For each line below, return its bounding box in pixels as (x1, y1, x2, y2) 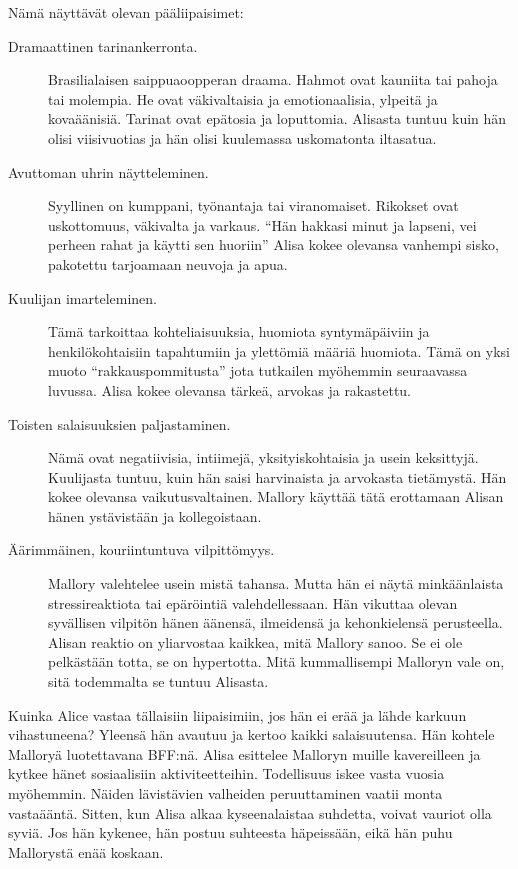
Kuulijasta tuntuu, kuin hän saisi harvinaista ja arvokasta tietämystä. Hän (48, 466, 507, 487)
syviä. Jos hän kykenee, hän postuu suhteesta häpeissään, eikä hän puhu (8, 822, 453, 843)
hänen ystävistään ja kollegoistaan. (48, 505, 262, 526)
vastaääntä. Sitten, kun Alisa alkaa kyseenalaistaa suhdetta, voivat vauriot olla (8, 802, 492, 823)
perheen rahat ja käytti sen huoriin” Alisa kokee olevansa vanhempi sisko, (48, 234, 499, 255)
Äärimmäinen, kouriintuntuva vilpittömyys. (8, 539, 275, 560)
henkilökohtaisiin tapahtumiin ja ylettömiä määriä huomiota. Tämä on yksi (48, 340, 510, 361)
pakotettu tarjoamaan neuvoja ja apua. (48, 253, 288, 274)
